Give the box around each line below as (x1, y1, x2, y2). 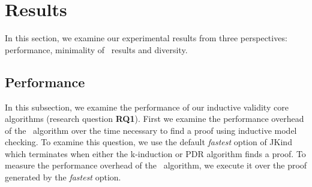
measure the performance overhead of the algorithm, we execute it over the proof (5, 159, 307, 171)
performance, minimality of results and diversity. (5, 43, 188, 56)
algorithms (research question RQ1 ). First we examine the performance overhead (5, 112, 304, 125)
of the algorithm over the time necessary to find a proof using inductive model (5, 124, 297, 136)
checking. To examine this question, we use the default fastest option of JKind (5, 136, 292, 148)
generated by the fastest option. (5, 171, 121, 183)
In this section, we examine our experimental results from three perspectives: (5, 32, 287, 44)
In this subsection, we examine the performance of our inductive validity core (5, 100, 289, 113)
